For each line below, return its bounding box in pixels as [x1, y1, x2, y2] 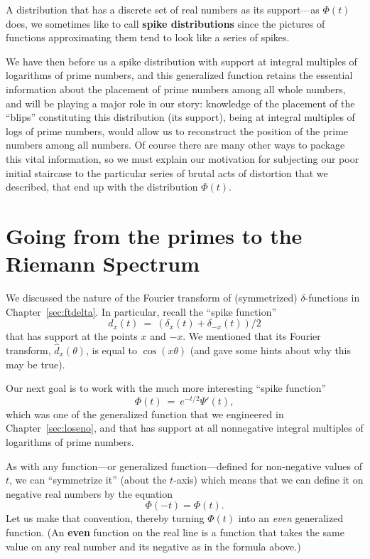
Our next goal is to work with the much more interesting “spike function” [6, 380, 327, 395]
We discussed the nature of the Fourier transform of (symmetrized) [6, 290, 298, 305]
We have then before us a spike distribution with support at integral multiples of [6, 53, 357, 68]
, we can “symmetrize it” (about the [9, 472, 167, 487]
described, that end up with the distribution [6, 179, 198, 194]
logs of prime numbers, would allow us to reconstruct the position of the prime [6, 123, 349, 138]
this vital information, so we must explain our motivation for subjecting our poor [6, 151, 359, 166]
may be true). [6, 356, 65, 371]
